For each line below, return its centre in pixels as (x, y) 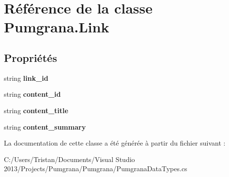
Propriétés (31, 57)
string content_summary (45, 126)
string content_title (36, 110)
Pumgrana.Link (57, 27)
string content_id (32, 94)
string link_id (26, 78)
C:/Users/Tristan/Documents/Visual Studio (69, 159)
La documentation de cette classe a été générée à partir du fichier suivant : (115, 143)
